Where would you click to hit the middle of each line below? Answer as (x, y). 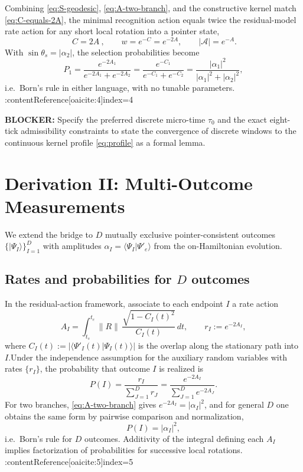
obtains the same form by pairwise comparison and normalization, (124, 416)
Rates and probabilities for (88, 279)
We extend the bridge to (49, 234)
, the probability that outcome (95, 368)
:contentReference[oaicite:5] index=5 (69, 461)
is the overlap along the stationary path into (218, 345)
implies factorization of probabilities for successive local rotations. (124, 450)
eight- (280, 119)
